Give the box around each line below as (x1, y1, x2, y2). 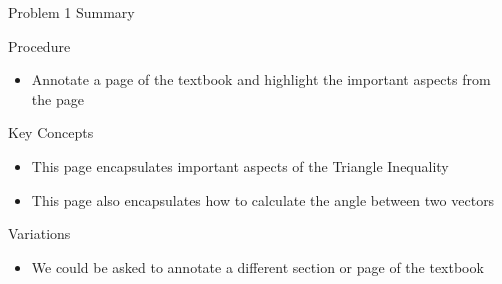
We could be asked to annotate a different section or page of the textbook (31, 256, 484, 277)
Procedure (8, 35, 71, 56)
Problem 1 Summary (8, 2, 135, 22)
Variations (8, 223, 71, 244)
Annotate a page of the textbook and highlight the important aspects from (31, 69, 491, 90)
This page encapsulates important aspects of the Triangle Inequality (31, 155, 449, 176)
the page (31, 88, 84, 109)
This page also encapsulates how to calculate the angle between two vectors (31, 189, 495, 210)
